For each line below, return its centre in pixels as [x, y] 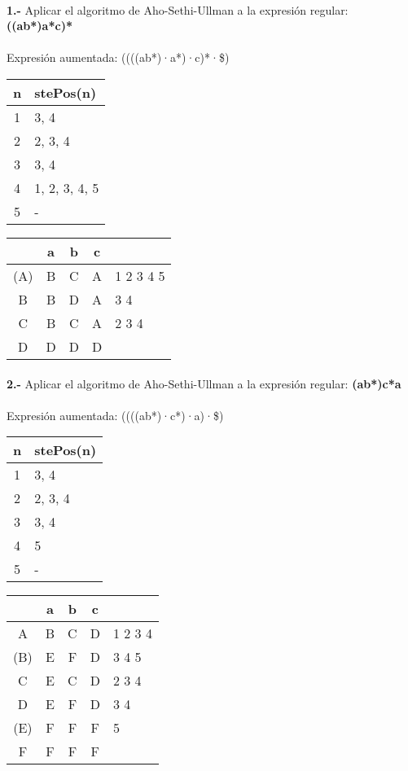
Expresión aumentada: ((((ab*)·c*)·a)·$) [115, 415]
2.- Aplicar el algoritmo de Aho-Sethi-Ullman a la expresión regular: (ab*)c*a [204, 383]
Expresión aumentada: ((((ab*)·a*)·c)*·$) [118, 57]
